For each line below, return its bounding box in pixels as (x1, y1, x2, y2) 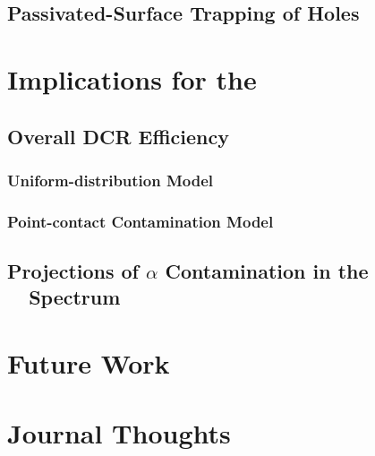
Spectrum (29, 283, 121, 311)
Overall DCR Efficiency (7, 122, 229, 150)
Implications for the (7, 60, 257, 97)
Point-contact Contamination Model (7, 210, 274, 232)
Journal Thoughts (7, 415, 231, 452)
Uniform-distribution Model (7, 168, 214, 191)
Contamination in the (165, 257, 369, 285)
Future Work (7, 344, 170, 381)
